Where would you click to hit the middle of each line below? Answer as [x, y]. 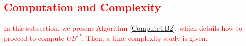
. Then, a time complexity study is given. [145, 37]
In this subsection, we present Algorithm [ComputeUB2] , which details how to [123, 28]
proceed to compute [34, 37]
